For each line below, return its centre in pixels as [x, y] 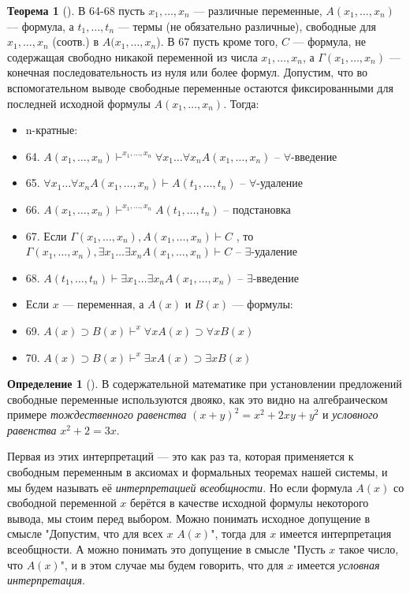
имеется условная [338, 564]
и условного [350, 414]
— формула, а [41, 26]
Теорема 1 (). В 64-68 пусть [76, 10]
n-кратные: [52, 130]
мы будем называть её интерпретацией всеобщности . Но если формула [180, 487]
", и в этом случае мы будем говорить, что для [172, 564]
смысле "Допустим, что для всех [85, 533]
